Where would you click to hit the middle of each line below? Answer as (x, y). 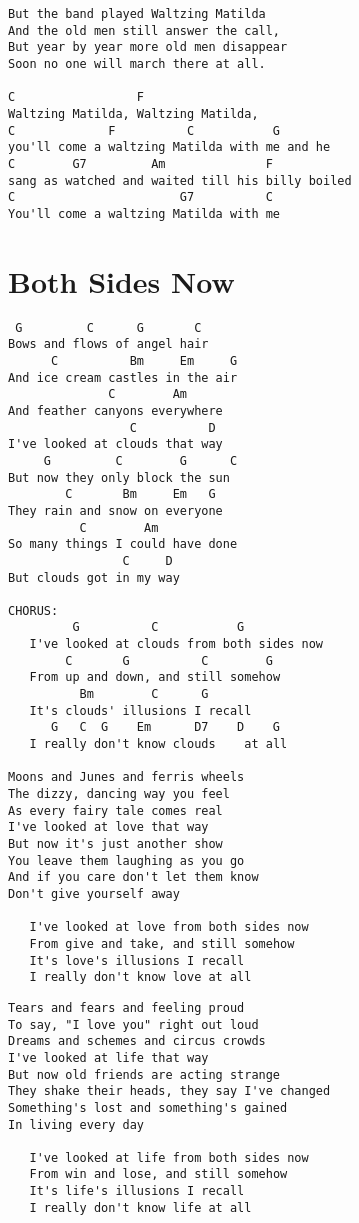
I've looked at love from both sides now (169, 927)
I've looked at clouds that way (115, 444)
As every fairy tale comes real (115, 810)
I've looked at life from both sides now (169, 1157)
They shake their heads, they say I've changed (169, 1091)
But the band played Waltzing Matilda (137, 14)
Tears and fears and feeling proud (126, 1007)
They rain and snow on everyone (115, 510)
